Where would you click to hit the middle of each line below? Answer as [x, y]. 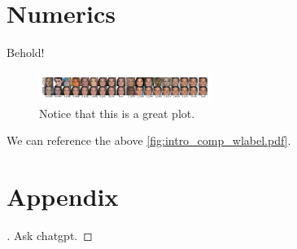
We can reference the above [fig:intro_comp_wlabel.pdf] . [149, 140]
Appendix [63, 197]
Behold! [26, 52]
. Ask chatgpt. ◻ [50, 236]
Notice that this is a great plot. [117, 113]
